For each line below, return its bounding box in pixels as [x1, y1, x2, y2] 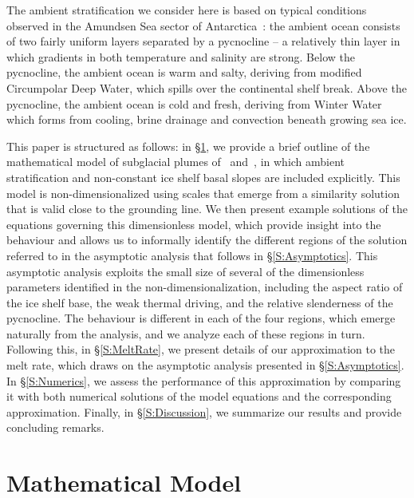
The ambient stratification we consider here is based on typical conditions [6, 2, 367, 18]
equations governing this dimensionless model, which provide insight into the [6, 215, 381, 232]
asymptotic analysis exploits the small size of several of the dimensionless [6, 263, 365, 279]
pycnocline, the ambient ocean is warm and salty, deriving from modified [6, 64, 362, 81]
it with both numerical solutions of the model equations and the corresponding [6, 388, 392, 405]
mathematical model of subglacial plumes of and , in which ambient [6, 153, 345, 170]
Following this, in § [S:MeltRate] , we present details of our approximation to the [6, 341, 396, 358]
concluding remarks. [6, 419, 104, 436]
